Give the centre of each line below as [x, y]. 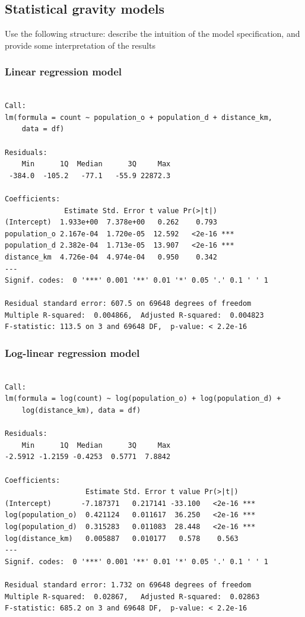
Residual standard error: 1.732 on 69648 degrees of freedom [128, 585]
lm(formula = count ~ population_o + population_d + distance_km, [139, 117]
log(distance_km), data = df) [81, 411]
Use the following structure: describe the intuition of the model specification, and [152, 34]
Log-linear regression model [72, 353]
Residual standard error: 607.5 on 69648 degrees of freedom [128, 304]
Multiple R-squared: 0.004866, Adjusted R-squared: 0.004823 [134, 315]
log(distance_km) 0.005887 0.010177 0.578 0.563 [122, 538]
